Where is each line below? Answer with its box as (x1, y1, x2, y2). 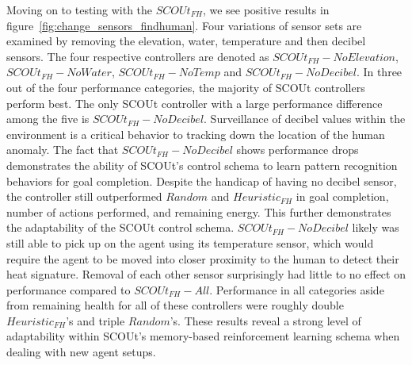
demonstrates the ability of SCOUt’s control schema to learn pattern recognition (6, 156, 398, 173)
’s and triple (66, 312, 125, 328)
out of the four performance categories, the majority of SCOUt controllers (6, 79, 365, 95)
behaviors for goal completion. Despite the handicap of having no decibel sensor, (6, 172, 397, 189)
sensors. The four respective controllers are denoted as (6, 48, 269, 64)
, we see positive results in (202, 2, 330, 17)
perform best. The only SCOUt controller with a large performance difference (6, 94, 383, 111)
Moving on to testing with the (6, 2, 153, 17)
